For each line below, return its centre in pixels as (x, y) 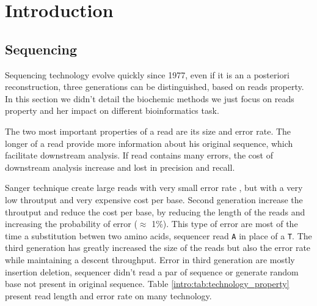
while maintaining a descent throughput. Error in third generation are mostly (150, 259)
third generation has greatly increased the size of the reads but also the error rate (158, 248)
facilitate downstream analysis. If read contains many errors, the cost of (139, 155)
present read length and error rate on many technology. (108, 295)
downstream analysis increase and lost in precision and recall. (120, 167)
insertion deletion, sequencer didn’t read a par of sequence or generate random (152, 271)
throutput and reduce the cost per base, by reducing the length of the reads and (155, 211)
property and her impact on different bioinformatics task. (112, 110)
